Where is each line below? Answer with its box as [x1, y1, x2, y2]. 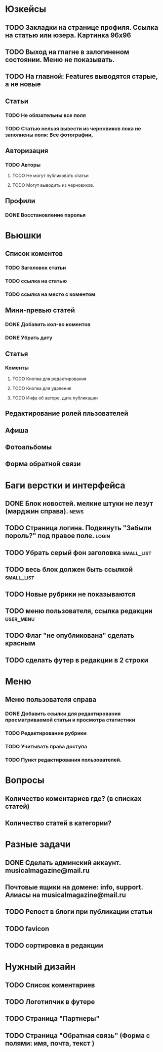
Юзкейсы [5, 3, 46, 15]
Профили [5, 197, 36, 205]
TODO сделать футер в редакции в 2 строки [5, 656, 149, 664]
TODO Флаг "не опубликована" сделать [5, 631, 135, 640]
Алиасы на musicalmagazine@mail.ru [5, 890, 126, 899]
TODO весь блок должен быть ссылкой [5, 565, 133, 574]
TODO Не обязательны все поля [5, 111, 86, 118]
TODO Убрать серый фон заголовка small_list [5, 549, 152, 557]
